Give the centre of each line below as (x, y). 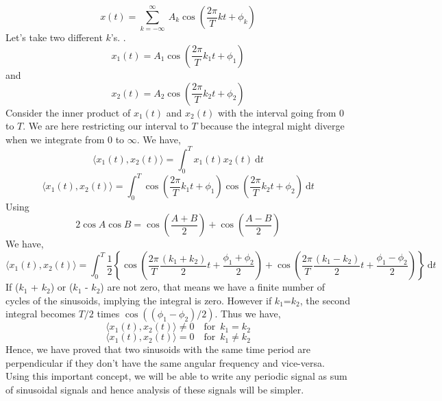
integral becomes (40, 314)
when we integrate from (55, 139)
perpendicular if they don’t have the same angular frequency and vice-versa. (165, 362)
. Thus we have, (248, 314)
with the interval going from (277, 112)
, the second (325, 300)
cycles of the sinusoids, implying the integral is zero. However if (139, 300)
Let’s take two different (54, 37)
